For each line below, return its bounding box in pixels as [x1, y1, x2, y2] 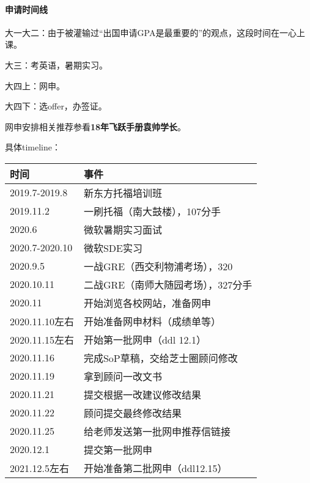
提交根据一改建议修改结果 [83, 387, 201, 402]
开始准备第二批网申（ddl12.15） [83, 460, 227, 475]
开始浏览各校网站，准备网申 [83, 295, 211, 310]
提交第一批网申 [83, 442, 152, 457]
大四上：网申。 [5, 79, 65, 92]
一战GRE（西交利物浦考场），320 [83, 259, 233, 273]
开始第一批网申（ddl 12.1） [83, 332, 206, 347]
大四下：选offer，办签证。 [5, 100, 107, 112]
